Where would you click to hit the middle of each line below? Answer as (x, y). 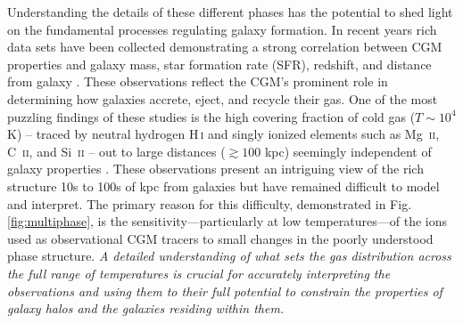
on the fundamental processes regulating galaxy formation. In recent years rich (222, 29)
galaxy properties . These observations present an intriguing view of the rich (215, 169)
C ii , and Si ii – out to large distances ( (116, 151)
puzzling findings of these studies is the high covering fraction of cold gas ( (211, 116)
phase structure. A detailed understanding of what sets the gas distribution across (229, 256)
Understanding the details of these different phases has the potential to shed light (230, 12)
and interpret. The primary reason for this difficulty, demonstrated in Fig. (210, 203)
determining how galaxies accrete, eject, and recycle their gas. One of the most (223, 98)
